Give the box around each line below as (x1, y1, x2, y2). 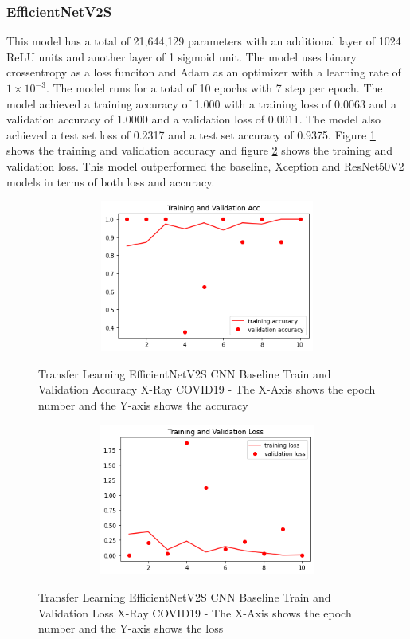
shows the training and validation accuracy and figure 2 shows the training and (6, 142, 393, 159)
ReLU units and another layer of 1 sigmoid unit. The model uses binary (6, 48, 357, 65)
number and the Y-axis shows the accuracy (38, 396, 248, 413)
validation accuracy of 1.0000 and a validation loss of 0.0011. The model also (6, 111, 381, 127)
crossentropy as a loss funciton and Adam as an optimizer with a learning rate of (6, 64, 401, 80)
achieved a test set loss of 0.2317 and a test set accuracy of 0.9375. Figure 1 (6, 126, 376, 143)
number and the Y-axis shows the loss (38, 620, 224, 637)
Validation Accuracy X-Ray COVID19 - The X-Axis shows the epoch (38, 381, 376, 398)
